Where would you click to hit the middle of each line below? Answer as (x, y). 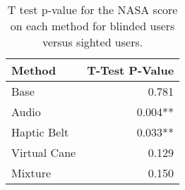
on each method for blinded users (92, 26)
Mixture (31, 173)
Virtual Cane (44, 152)
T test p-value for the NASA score (92, 9)
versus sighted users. (92, 42)
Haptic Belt (40, 132)
